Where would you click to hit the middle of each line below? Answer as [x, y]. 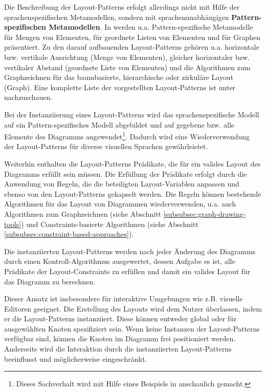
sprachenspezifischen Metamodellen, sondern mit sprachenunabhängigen [117, 17]
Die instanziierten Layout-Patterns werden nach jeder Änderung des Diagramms [130, 251]
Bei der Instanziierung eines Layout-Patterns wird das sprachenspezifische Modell [132, 114]
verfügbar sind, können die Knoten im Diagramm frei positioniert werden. [120, 338]
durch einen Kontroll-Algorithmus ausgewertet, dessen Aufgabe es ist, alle [120, 261]
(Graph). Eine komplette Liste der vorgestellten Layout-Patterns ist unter [120, 87]
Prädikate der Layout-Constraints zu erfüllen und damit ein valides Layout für [127, 271]
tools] [13, 224]
